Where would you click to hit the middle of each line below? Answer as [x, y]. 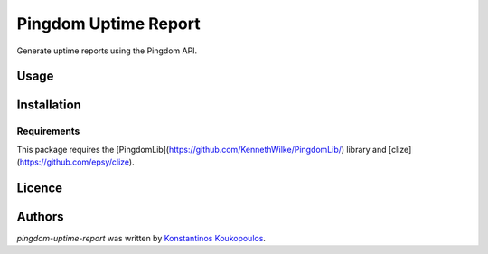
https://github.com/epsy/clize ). [77, 162]
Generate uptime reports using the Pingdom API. [107, 51]
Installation [49, 105]
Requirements [48, 131]
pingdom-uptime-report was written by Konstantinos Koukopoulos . [141, 239]
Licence [40, 188]
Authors [40, 216]
